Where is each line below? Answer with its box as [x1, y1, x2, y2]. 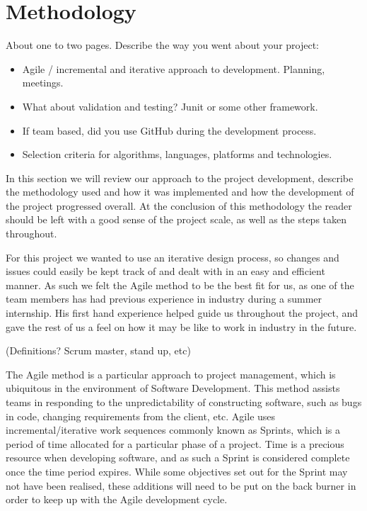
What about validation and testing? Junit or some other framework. [22, 99, 318, 113]
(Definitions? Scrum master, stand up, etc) [6, 343, 191, 358]
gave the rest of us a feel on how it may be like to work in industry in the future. [6, 319, 357, 334]
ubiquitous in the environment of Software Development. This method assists [6, 381, 340, 395]
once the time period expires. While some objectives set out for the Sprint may [6, 464, 348, 478]
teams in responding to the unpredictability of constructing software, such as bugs [6, 395, 362, 409]
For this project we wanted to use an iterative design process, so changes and [6, 249, 339, 264]
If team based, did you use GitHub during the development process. [22, 123, 317, 137]
